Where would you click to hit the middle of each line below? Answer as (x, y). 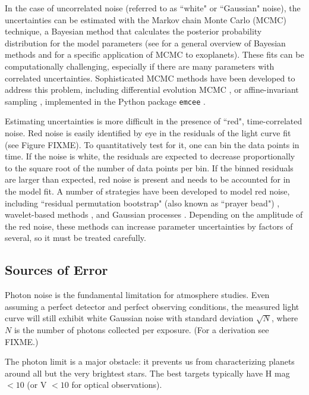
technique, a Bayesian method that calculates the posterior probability (133, 31)
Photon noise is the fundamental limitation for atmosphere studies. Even (137, 295)
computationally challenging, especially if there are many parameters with (140, 66)
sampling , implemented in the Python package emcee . (105, 101)
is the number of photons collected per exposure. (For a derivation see (141, 329)
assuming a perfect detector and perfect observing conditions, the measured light (152, 306)
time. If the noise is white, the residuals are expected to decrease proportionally (150, 156)
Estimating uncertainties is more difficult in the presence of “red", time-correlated (154, 121)
